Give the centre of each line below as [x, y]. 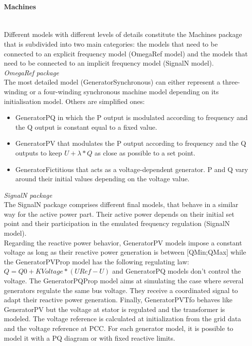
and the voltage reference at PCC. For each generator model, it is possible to [119, 328]
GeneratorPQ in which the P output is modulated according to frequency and [131, 117]
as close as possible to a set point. [145, 152]
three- [231, 82]
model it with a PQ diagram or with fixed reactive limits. [90, 337]
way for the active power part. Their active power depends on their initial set [119, 214]
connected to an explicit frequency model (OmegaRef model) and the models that [126, 53]
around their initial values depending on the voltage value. [102, 179]
